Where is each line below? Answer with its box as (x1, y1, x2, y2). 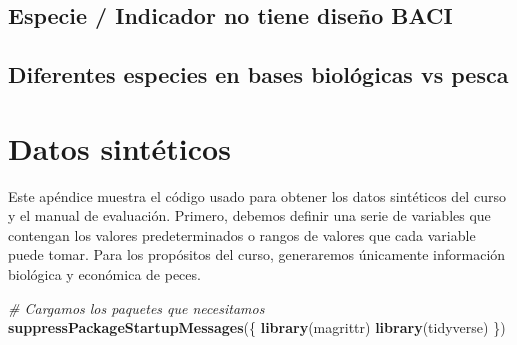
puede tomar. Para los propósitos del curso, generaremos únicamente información (8, 244, 506, 265)
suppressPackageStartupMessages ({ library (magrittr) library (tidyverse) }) (8, 317, 506, 338)
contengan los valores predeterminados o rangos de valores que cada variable (8, 224, 476, 245)
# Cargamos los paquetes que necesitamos (8, 297, 265, 318)
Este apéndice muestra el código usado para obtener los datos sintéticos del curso (8, 185, 506, 206)
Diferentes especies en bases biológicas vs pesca (8, 59, 509, 90)
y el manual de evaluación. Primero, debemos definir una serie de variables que (8, 205, 491, 226)
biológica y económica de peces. (8, 264, 201, 285)
